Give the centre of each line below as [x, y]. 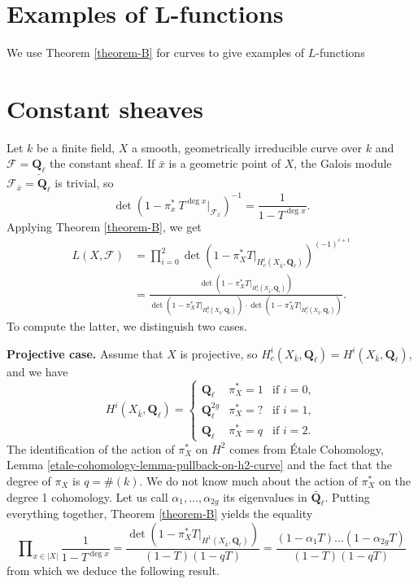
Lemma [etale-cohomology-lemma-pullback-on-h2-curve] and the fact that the [199, 465]
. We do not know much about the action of [248, 481]
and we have [37, 371]
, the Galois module [343, 163]
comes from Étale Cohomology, [307, 448]
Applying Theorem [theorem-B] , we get [104, 226]
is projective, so [219, 353]
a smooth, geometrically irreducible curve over [247, 147]
